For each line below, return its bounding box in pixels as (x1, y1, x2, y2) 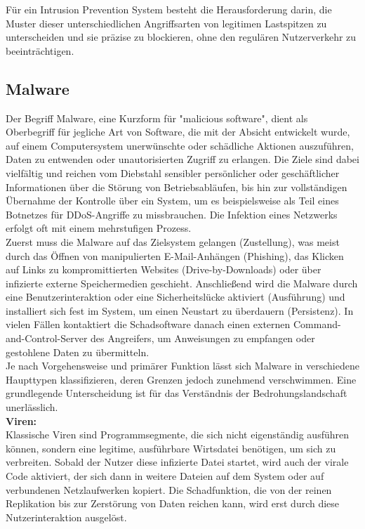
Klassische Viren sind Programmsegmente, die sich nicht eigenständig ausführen (6, 427, 350, 442)
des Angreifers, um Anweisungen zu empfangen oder (91, 331, 315, 346)
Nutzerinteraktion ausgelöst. (6, 509, 127, 524)
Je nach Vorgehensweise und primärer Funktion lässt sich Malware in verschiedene (6, 358, 359, 373)
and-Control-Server (6, 331, 88, 346)
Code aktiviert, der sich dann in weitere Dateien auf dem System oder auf (6, 469, 324, 483)
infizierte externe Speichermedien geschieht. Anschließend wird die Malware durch (6, 275, 358, 290)
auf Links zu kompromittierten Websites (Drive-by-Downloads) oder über (6, 262, 321, 277)
